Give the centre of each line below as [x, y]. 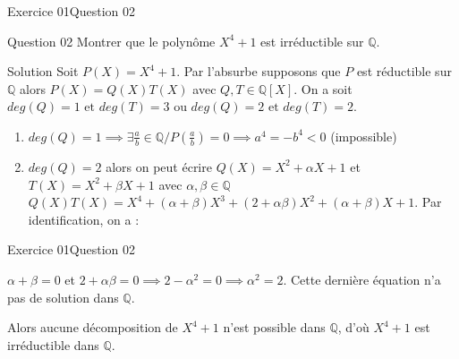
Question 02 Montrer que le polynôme [111, 41]
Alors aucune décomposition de [93, 327]
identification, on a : [84, 219]
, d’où [353, 327]
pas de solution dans [63, 297]
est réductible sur [404, 71]
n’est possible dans [274, 327]
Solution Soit [43, 71]
